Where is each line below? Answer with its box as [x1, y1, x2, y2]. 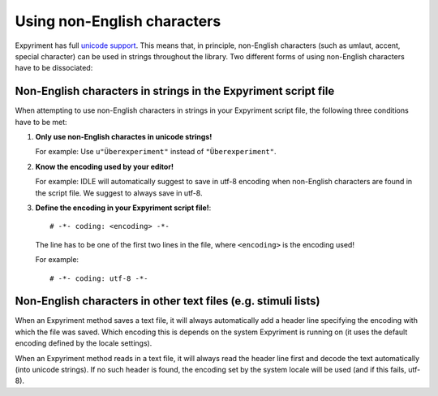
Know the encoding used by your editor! [35, 161, 174, 171]
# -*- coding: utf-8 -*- [49, 273, 148, 283]
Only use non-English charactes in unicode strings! [35, 132, 213, 142]
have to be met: [15, 117, 68, 127]
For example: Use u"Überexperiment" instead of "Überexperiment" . [35, 147, 277, 157]
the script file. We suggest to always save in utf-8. [35, 187, 203, 198]
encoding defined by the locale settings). [15, 338, 152, 348]
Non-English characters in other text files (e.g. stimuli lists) [15, 295, 320, 308]
